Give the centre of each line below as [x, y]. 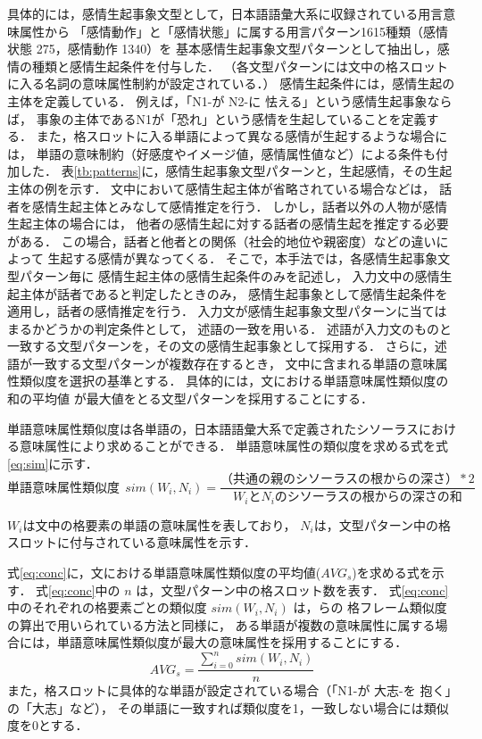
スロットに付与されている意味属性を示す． [132, 542]
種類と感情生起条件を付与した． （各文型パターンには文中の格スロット [240, 66]
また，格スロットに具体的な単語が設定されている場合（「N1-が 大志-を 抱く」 [229, 690]
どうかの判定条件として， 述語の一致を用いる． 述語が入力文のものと [248, 328]
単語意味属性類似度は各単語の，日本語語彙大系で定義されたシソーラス [213, 428]
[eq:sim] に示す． [53, 463]
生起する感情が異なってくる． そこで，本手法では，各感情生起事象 [243, 258]
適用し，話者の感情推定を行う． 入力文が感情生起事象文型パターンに [208, 311]
